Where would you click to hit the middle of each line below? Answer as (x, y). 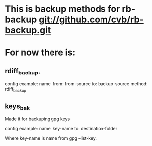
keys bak (18, 107)
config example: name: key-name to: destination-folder (61, 129)
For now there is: (40, 53)
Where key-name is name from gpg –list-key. (51, 138)
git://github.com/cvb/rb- (91, 19)
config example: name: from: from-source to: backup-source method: (76, 84)
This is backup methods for (63, 9)
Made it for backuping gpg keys (38, 119)
